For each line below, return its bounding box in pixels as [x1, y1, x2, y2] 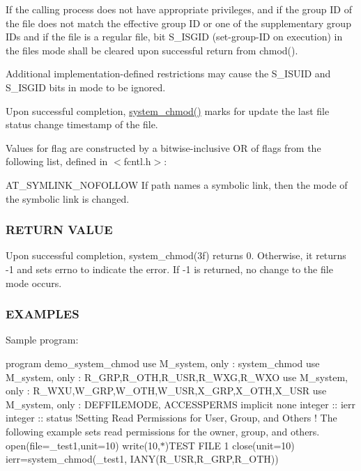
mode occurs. [6, 275, 62, 290]
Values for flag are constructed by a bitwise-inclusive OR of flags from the [6, 140, 321, 155]
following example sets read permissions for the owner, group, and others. [6, 424, 320, 438]
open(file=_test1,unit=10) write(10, [6, 438, 160, 452]
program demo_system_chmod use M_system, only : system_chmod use [6, 355, 320, 370]
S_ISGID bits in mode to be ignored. [6, 79, 166, 94]
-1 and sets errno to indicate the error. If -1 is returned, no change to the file [6, 261, 333, 276]
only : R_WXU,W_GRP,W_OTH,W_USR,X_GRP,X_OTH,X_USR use [6, 383, 327, 398]
